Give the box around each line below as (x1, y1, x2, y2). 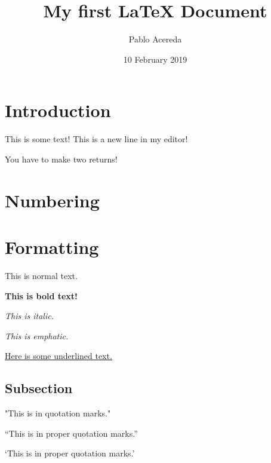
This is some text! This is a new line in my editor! (5, 133, 188, 145)
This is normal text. (5, 269, 78, 281)
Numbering (5, 188, 100, 212)
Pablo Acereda (128, 33, 182, 45)
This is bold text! (5, 289, 78, 302)
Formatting (5, 235, 99, 259)
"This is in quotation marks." (5, 407, 111, 419)
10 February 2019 (123, 53, 187, 65)
